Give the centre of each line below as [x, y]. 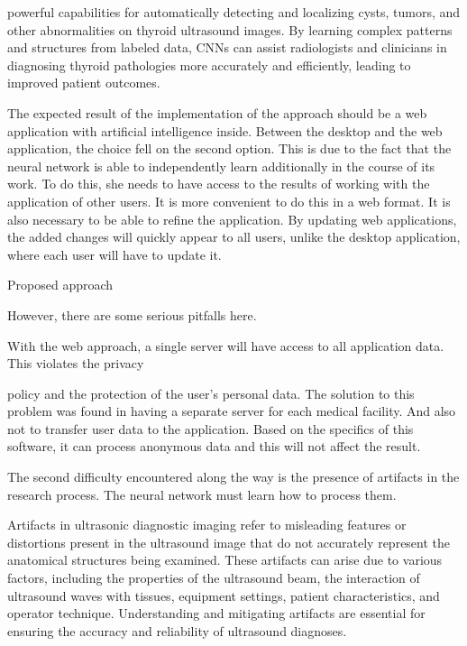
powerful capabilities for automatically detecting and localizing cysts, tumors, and [234, 12]
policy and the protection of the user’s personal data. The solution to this [211, 393]
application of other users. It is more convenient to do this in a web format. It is [229, 201]
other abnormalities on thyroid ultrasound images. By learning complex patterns [230, 29]
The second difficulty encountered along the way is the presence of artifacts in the [233, 477]
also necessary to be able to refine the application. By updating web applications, [232, 219]
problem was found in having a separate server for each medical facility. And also [232, 411]
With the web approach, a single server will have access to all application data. [226, 345]
